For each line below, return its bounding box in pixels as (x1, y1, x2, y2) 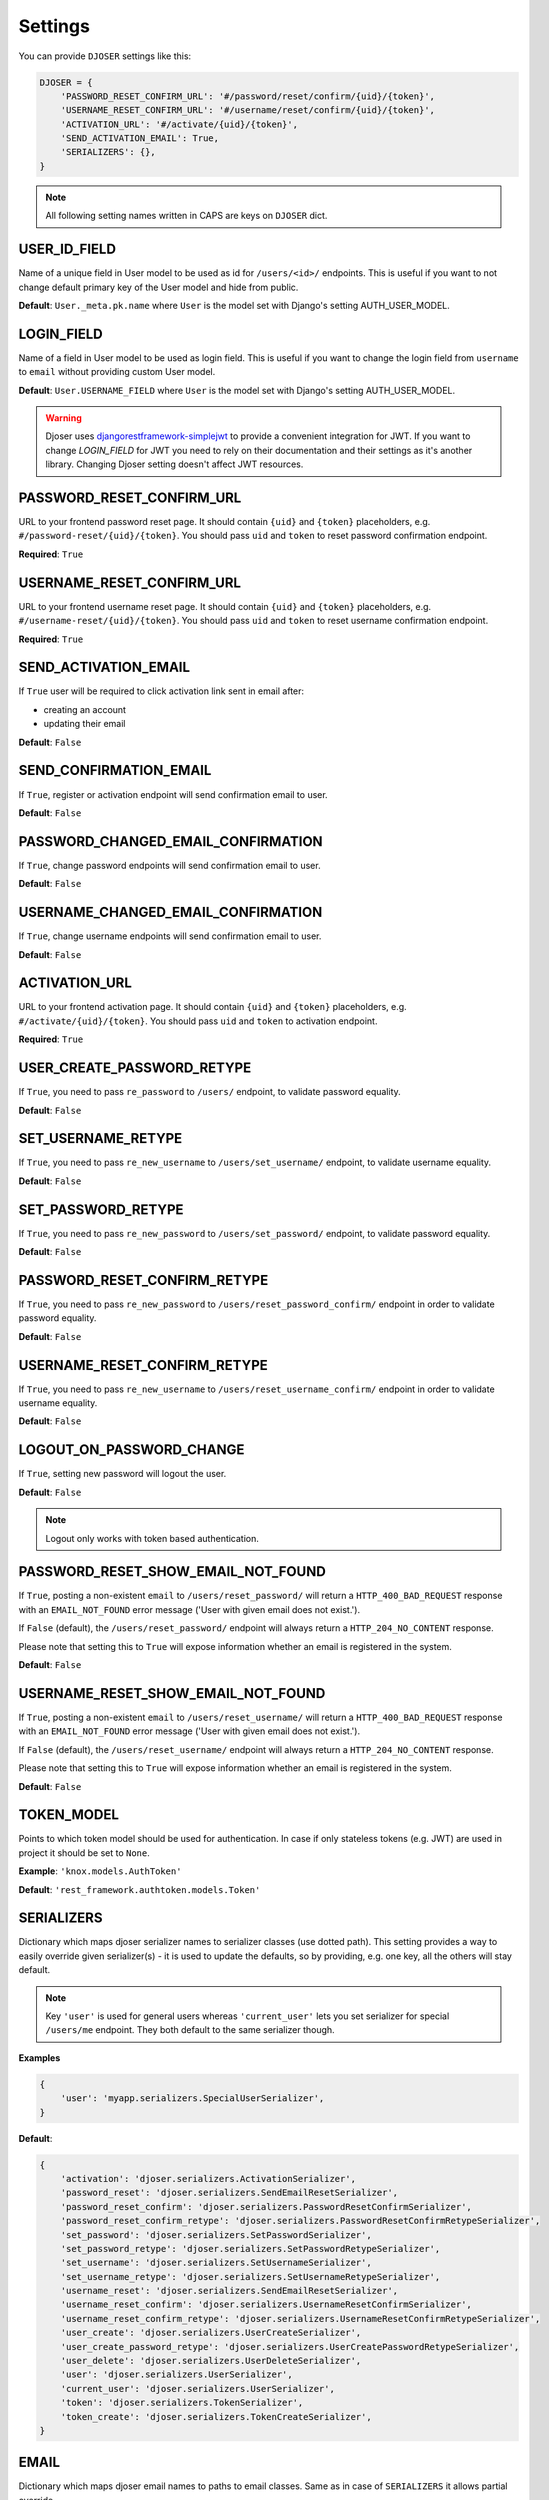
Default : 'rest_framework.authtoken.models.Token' (18, 1883, 261, 1895)
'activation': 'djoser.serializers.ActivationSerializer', (60, 2173, 357, 2184)
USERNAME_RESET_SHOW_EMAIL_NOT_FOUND (18, 1685, 326, 1702)
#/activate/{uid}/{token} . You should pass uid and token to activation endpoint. (18, 1015, 378, 1027)
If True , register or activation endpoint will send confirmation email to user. (18, 788, 329, 800)
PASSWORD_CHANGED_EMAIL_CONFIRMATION (18, 833, 324, 850)
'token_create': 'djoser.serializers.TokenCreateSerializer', (60, 2411, 372, 2422)
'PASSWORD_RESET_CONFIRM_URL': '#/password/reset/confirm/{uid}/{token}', (60, 90, 435, 102)
